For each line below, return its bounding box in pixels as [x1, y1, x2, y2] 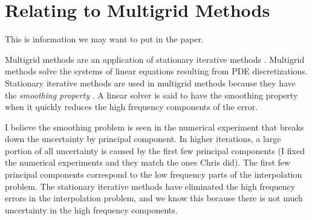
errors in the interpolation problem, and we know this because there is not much [5, 192, 303, 204]
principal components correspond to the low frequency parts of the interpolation [5, 168, 302, 181]
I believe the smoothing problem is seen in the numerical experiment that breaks [5, 120, 304, 133]
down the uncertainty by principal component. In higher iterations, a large [5, 132, 281, 145]
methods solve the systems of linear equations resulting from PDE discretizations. [5, 65, 308, 77]
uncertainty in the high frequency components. [5, 203, 178, 216]
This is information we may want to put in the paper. [5, 33, 204, 45]
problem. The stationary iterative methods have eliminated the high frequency [5, 180, 296, 192]
